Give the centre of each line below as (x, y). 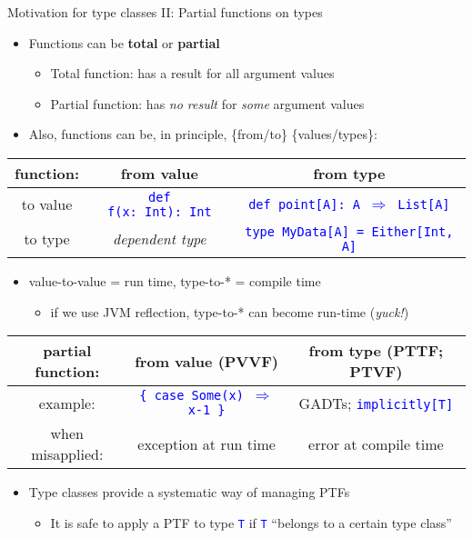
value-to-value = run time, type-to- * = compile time (175, 280)
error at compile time (376, 443)
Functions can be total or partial (124, 42)
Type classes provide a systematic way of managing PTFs (189, 492)
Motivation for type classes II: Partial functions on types (165, 12)
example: (67, 403)
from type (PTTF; (376, 351)
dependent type (160, 239)
